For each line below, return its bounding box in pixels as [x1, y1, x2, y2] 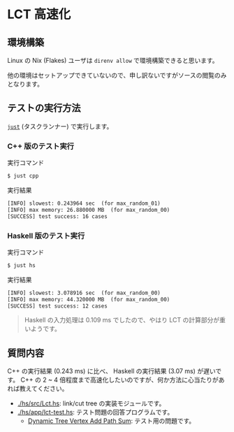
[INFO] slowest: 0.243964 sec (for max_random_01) [7, 200, 161, 207]
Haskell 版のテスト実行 [7, 231, 85, 240]
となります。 [7, 80, 44, 88]
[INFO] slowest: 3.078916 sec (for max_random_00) [7, 289, 161, 296]
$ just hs [7, 261, 36, 269]
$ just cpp [7, 173, 39, 180]
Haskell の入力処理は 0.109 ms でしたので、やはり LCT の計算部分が [24, 316, 220, 324]
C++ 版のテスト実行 [7, 141, 75, 151]
